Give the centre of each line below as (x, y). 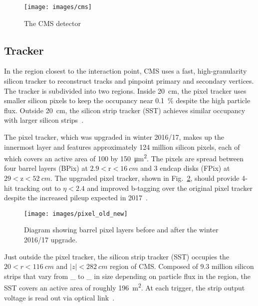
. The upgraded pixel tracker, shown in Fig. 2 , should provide (145, 178)
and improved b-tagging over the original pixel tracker (170, 188)
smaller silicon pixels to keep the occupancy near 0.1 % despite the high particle (127, 100)
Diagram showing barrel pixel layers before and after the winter (121, 230)
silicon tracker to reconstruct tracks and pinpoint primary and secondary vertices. (129, 81)
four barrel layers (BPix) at (46, 168)
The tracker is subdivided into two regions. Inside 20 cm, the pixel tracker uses (125, 90)
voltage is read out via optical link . (59, 297)
